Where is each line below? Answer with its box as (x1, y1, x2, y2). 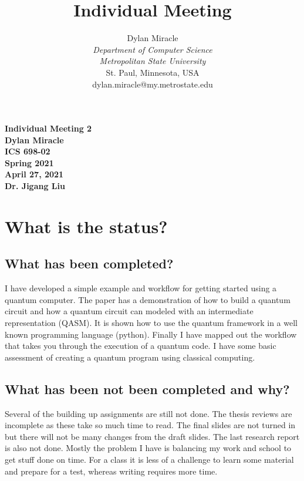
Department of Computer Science (93, 43, 212, 55)
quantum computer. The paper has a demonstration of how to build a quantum (5, 293, 291, 305)
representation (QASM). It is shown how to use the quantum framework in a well (5, 317, 298, 329)
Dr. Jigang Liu (5, 180, 65, 192)
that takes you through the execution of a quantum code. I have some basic (5, 339, 276, 352)
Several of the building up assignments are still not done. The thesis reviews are (5, 407, 292, 419)
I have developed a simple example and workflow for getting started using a (5, 282, 277, 294)
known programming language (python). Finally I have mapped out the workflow (5, 328, 297, 340)
